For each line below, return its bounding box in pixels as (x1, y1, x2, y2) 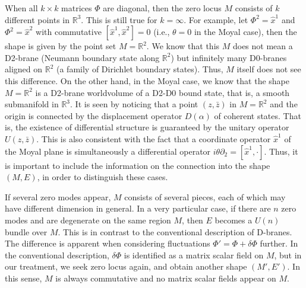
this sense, (5, 271, 42, 284)
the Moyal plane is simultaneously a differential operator (5, 145, 211, 157)
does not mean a (232, 40, 293, 52)
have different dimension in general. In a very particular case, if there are (5, 202, 271, 215)
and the (270, 98, 298, 110)
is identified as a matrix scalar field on (124, 248, 264, 261)
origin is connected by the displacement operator (5, 109, 182, 121)
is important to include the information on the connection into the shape (5, 159, 270, 171)
